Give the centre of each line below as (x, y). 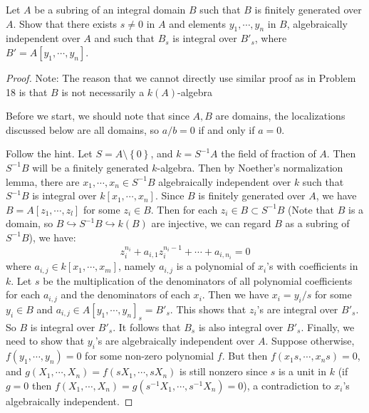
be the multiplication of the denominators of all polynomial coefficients (198, 280)
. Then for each (184, 209)
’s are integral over (297, 309)
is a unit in (303, 371)
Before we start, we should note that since (98, 116)
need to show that (45, 341)
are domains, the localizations (280, 116)
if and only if (227, 129)
